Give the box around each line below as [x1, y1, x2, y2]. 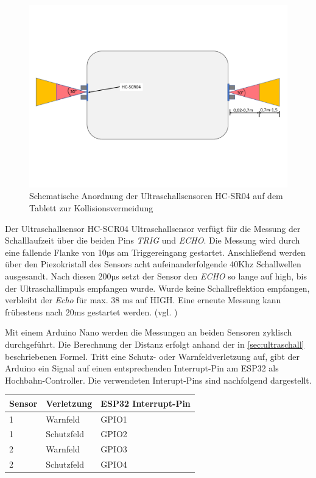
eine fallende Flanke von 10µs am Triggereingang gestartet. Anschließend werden [5, 245, 306, 258]
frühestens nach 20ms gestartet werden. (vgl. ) [5, 305, 178, 318]
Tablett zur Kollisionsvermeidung [29, 201, 153, 214]
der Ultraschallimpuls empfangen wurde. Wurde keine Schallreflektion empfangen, [5, 281, 310, 294]
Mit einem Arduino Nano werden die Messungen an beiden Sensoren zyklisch [5, 326, 292, 339]
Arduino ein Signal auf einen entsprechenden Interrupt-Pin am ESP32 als [5, 362, 279, 374]
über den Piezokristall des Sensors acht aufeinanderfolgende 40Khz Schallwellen [5, 258, 301, 270]
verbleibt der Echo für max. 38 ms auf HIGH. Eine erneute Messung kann [5, 293, 281, 306]
